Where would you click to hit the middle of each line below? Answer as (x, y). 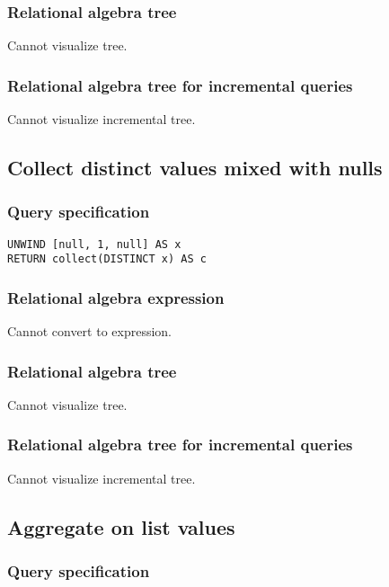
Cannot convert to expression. (90, 331)
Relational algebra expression (116, 297)
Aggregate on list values (121, 526)
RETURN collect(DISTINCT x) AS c (107, 259)
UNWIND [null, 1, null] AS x (94, 244)
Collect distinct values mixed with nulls (195, 168)
